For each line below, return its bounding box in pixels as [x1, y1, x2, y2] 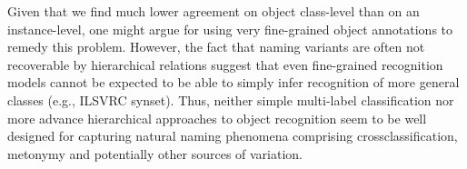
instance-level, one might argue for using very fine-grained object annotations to [7, 19, 453, 38]
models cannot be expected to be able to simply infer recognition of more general [7, 73, 460, 92]
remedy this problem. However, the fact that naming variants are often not [7, 37, 425, 56]
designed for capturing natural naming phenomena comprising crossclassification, [7, 126, 458, 145]
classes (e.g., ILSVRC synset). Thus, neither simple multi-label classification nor [7, 90, 454, 109]
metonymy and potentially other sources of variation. [7, 144, 303, 163]
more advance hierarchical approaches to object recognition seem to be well [7, 108, 427, 127]
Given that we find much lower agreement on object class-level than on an [7, 2, 420, 20]
